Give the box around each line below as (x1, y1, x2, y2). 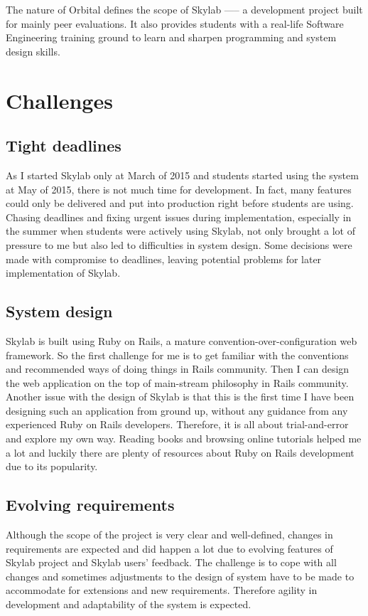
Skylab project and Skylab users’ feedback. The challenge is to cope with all (6, 555, 337, 570)
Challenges (6, 85, 113, 115)
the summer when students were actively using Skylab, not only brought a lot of (6, 223, 355, 238)
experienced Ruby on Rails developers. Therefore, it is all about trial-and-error (6, 417, 349, 432)
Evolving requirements (6, 494, 175, 516)
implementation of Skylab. (6, 265, 121, 280)
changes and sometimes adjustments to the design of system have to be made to (6, 568, 355, 583)
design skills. (6, 43, 60, 58)
